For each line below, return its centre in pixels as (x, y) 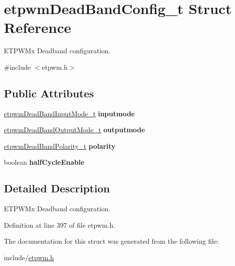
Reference (38, 27)
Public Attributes (49, 93)
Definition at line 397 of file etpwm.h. (60, 225)
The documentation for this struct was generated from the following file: (111, 241)
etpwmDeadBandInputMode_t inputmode (69, 113)
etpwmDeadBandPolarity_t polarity (60, 146)
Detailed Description (57, 188)
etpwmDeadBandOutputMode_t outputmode (75, 130)
